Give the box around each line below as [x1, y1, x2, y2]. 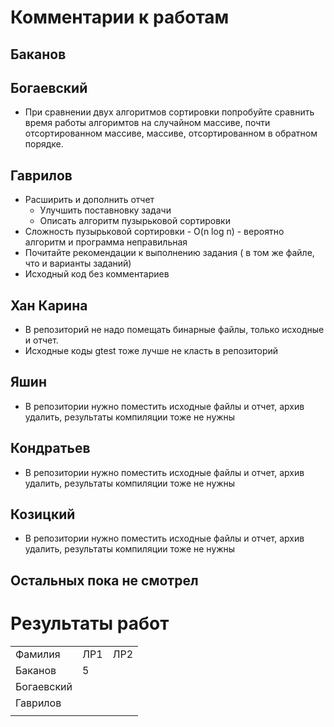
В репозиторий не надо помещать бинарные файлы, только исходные [24, 324, 325, 336]
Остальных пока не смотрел [10, 572, 199, 589]
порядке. [24, 138, 64, 150]
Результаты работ [10, 612, 170, 635]
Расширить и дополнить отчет [24, 194, 155, 206]
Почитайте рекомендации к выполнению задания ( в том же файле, [24, 247, 315, 259]
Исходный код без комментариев [24, 268, 170, 280]
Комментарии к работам [10, 6, 230, 29]
